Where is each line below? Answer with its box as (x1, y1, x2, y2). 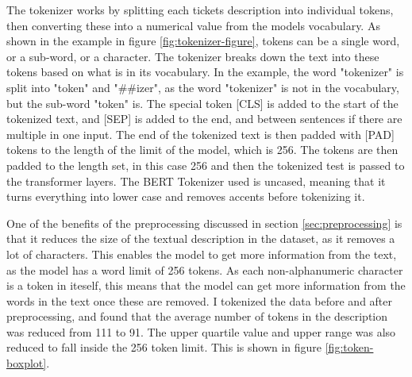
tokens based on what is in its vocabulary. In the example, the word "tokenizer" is (6, 63, 404, 80)
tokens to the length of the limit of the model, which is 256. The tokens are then (6, 141, 399, 158)
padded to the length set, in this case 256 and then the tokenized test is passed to (6, 156, 405, 173)
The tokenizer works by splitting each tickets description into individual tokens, (6, 2, 394, 17)
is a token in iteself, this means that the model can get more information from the (6, 277, 406, 294)
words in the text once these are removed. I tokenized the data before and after (6, 292, 393, 309)
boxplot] (6, 355, 47, 371)
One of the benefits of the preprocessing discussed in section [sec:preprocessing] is (6, 214, 402, 231)
